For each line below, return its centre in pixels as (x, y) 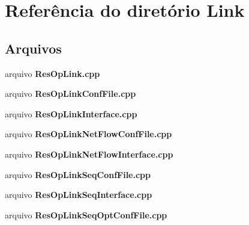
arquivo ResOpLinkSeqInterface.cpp (79, 195)
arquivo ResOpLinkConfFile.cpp (70, 94)
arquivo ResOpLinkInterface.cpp (71, 113)
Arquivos (33, 48)
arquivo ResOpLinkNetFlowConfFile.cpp (88, 134)
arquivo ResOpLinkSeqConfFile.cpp (78, 174)
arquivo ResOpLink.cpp (52, 73)
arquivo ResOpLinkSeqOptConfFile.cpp (86, 214)
